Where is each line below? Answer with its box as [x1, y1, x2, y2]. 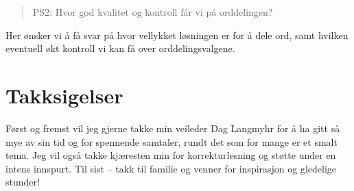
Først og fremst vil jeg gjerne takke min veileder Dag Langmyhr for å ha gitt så [5, 120, 340, 135]
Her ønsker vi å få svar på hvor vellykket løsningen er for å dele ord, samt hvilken [5, 27, 349, 42]
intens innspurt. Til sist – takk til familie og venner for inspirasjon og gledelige [5, 161, 337, 175]
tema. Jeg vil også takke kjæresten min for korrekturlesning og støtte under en [5, 148, 336, 162]
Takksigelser [5, 81, 123, 109]
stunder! [5, 175, 40, 189]
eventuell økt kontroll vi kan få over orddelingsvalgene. [5, 41, 235, 55]
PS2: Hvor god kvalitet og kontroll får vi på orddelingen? [32, 5, 273, 18]
